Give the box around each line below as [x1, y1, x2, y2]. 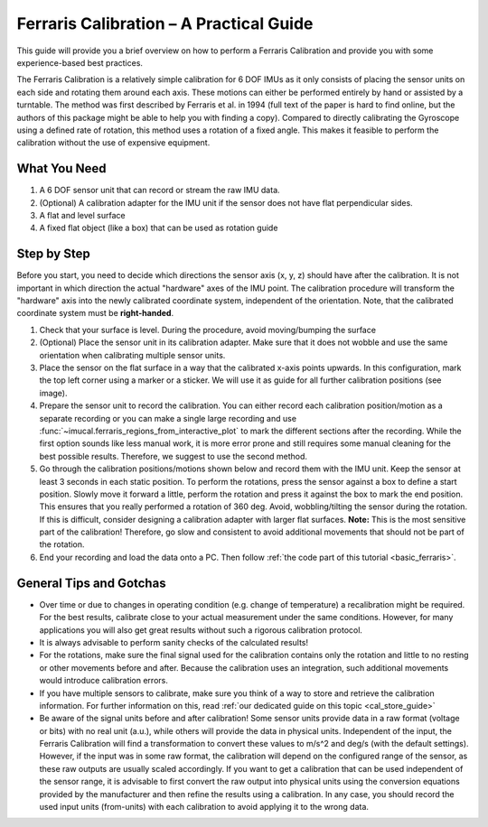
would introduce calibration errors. [39, 675, 169, 686]
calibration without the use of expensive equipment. [16, 137, 211, 148]
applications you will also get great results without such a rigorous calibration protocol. [39, 624, 363, 636]
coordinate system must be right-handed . [16, 308, 174, 319]
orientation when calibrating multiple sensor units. [39, 349, 226, 360]
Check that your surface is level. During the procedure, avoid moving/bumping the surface [39, 324, 377, 335]
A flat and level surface [39, 209, 126, 220]
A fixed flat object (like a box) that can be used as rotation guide [39, 222, 278, 234]
